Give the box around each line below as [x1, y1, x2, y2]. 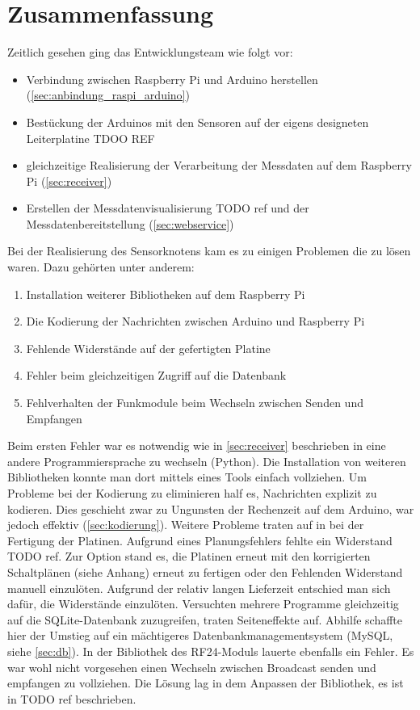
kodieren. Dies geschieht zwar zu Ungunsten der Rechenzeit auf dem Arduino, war [7, 500, 414, 517]
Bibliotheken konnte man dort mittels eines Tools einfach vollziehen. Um [7, 468, 367, 485]
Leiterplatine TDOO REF [26, 129, 155, 146]
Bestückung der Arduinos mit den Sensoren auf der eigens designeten [26, 113, 369, 130]
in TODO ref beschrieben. [7, 690, 136, 707]
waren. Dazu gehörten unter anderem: [7, 258, 195, 275]
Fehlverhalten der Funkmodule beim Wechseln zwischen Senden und [26, 394, 363, 411]
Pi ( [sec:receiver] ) [26, 172, 112, 189]
